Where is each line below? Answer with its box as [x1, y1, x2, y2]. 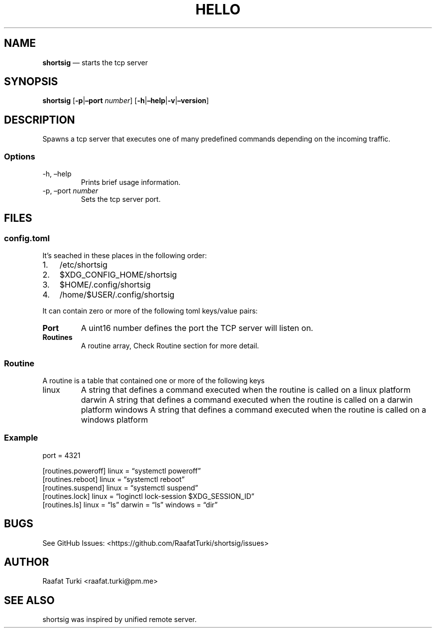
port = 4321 [42, 451, 81, 460]
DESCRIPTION [4, 113, 75, 126]
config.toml [4, 233, 50, 243]
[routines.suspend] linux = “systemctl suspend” [42, 483, 198, 492]
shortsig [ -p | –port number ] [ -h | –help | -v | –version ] [42, 96, 209, 105]
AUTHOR [4, 556, 49, 569]
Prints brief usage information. [81, 178, 181, 187]
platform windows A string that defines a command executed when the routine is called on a [81, 405, 427, 415]
